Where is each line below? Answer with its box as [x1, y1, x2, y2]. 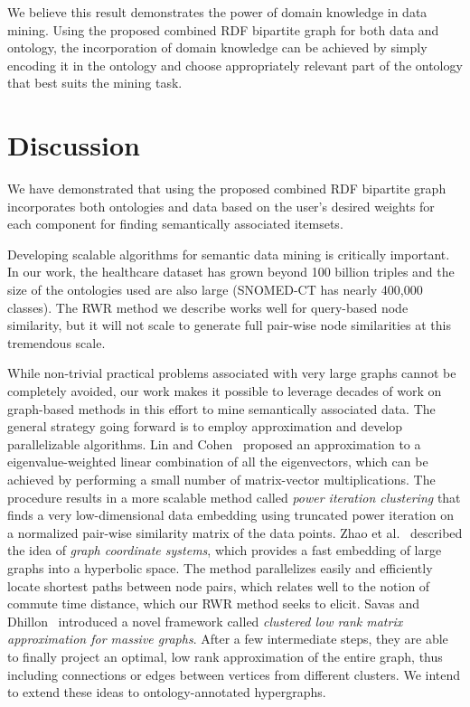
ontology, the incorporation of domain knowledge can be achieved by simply [7, 38, 428, 57]
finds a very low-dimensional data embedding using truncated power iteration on [7, 505, 454, 524]
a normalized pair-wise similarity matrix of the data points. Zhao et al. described [7, 523, 463, 542]
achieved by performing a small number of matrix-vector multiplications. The [7, 470, 436, 488]
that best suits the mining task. [7, 73, 183, 92]
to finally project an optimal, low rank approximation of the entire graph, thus [7, 646, 443, 665]
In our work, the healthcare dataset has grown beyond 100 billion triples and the [7, 262, 455, 281]
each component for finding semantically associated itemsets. [7, 214, 343, 233]
